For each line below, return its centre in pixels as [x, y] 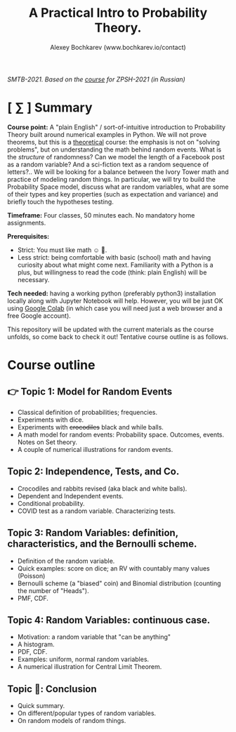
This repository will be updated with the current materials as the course [111, 329]
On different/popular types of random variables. [87, 713]
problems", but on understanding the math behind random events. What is [114, 149]
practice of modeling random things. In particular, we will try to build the [111, 179]
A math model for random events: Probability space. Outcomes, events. [121, 434]
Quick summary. [41, 706]
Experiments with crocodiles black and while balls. [90, 427]
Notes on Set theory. [47, 442]
